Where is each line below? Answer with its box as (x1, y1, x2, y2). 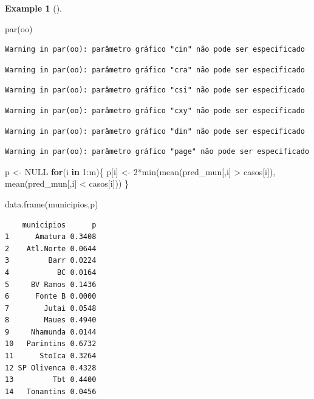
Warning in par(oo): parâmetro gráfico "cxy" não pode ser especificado (5, 106, 305, 115)
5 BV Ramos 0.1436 (5, 280, 97, 289)
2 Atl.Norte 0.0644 (5, 244, 97, 253)
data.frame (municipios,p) (5, 197, 98, 210)
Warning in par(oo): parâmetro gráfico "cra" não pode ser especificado (5, 65, 305, 74)
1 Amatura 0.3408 (5, 232, 97, 241)
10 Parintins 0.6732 (5, 339, 97, 349)
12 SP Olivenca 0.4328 (5, 363, 97, 372)
